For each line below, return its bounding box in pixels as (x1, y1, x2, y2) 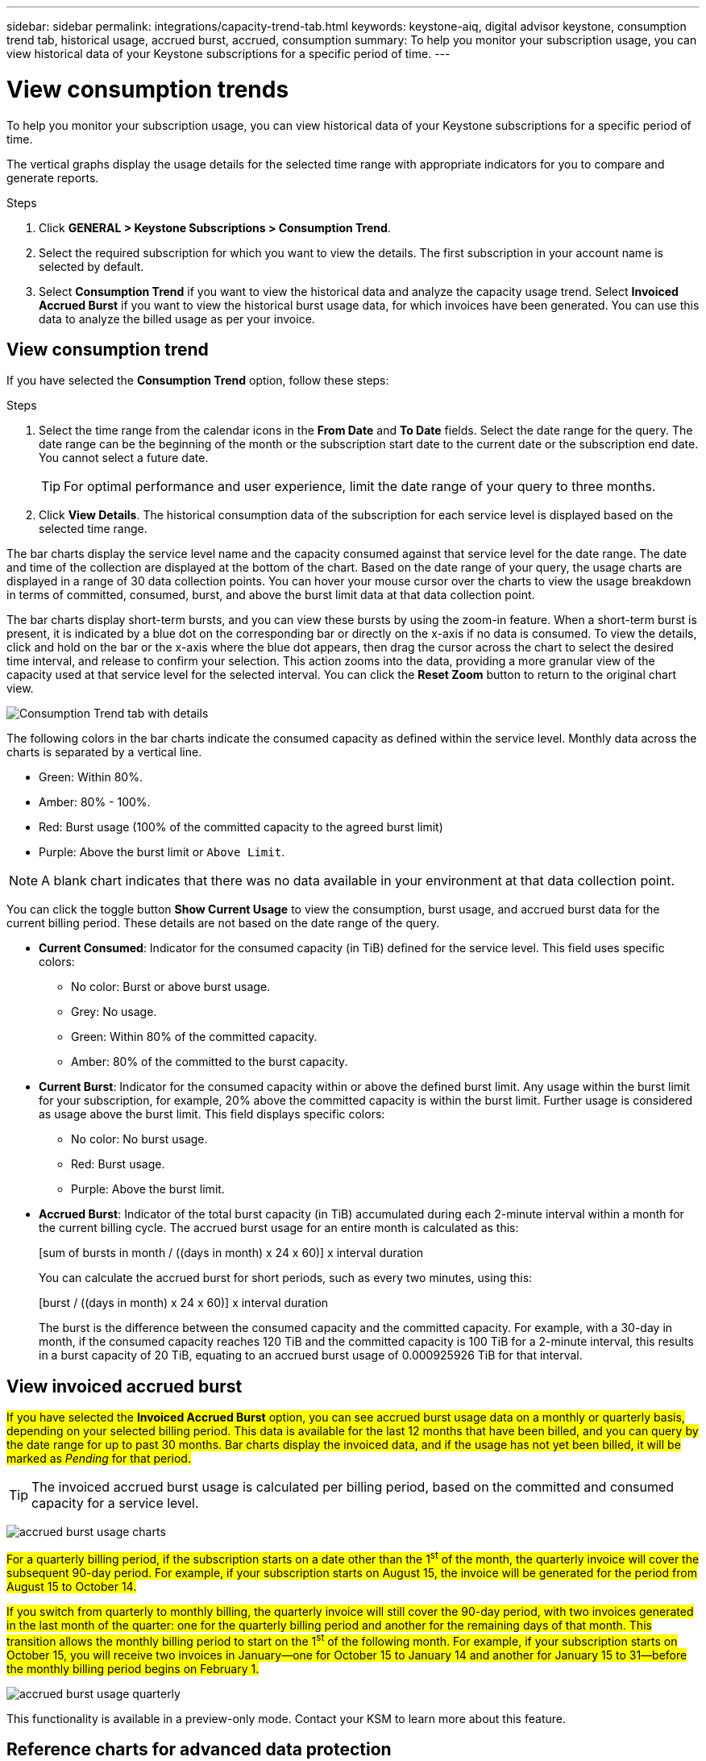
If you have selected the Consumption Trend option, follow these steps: (6, 373, 389, 388)
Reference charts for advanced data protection (6, 1738, 392, 1759)
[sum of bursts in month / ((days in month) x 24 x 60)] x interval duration (39, 1246, 424, 1260)
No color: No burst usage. (71, 1132, 208, 1147)
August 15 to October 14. (6, 1579, 137, 1593)
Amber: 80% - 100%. (39, 795, 151, 810)
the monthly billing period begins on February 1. (6, 1661, 260, 1676)
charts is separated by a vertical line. (6, 745, 202, 760)
